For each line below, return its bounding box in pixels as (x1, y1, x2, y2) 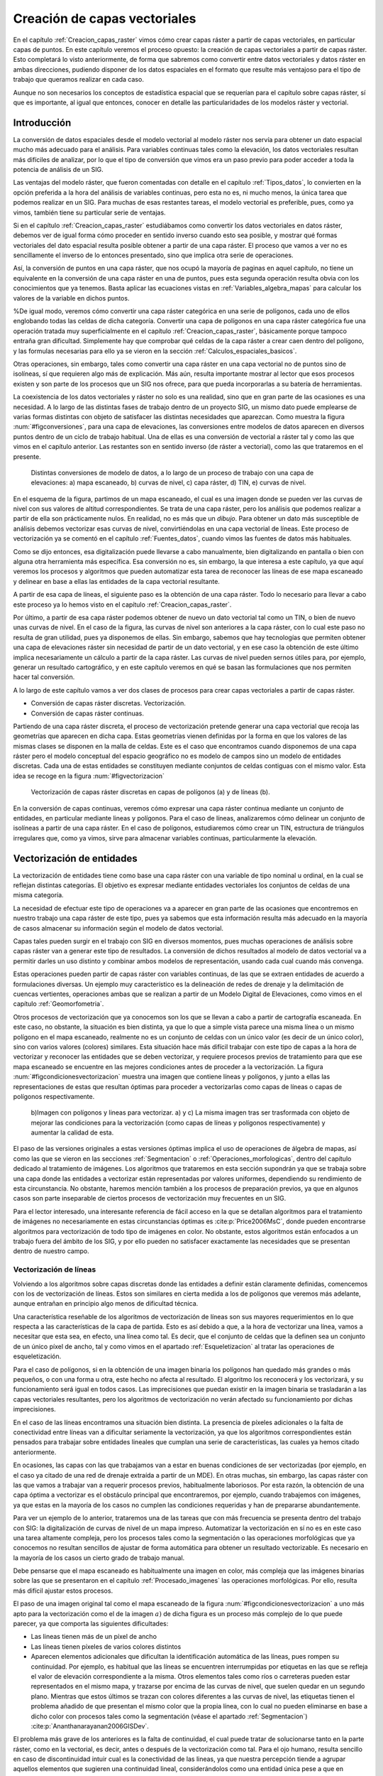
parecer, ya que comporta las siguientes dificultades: (13, 1620, 169, 1628)
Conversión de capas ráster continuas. (30, 709, 145, 718)
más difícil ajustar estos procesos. (13, 1586, 113, 1595)
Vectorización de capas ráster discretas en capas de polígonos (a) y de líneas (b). (30, 788, 270, 796)
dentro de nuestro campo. (13, 1247, 89, 1255)
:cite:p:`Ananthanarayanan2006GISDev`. (30, 1721, 149, 1730)
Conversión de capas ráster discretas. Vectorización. (30, 699, 186, 708)
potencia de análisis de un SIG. (13, 165, 104, 173)
